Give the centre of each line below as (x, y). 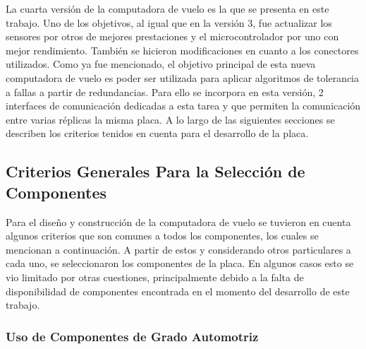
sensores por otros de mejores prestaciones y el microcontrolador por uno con (172, 36)
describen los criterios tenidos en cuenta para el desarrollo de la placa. (157, 133)
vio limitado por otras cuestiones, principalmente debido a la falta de (155, 277)
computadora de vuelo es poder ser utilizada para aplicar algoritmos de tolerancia (183, 77)
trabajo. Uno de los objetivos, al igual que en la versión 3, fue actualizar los (169, 22)
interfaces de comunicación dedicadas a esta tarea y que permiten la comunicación (183, 106)
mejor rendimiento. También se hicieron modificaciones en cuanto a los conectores (182, 50)
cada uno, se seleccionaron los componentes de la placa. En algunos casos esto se (180, 263)
